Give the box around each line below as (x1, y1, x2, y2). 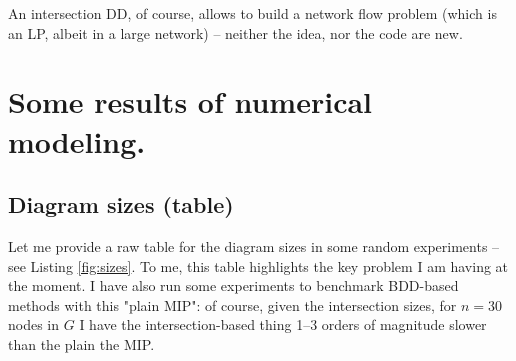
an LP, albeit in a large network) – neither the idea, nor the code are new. (8, 22, 463, 43)
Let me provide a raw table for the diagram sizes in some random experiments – (8, 235, 500, 256)
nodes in (8, 314, 60, 335)
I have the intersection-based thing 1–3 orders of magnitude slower (79, 314, 487, 335)
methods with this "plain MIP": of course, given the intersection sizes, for (8, 294, 457, 315)
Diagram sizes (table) (8, 189, 234, 220)
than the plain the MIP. (8, 333, 155, 354)
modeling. (8, 120, 146, 161)
